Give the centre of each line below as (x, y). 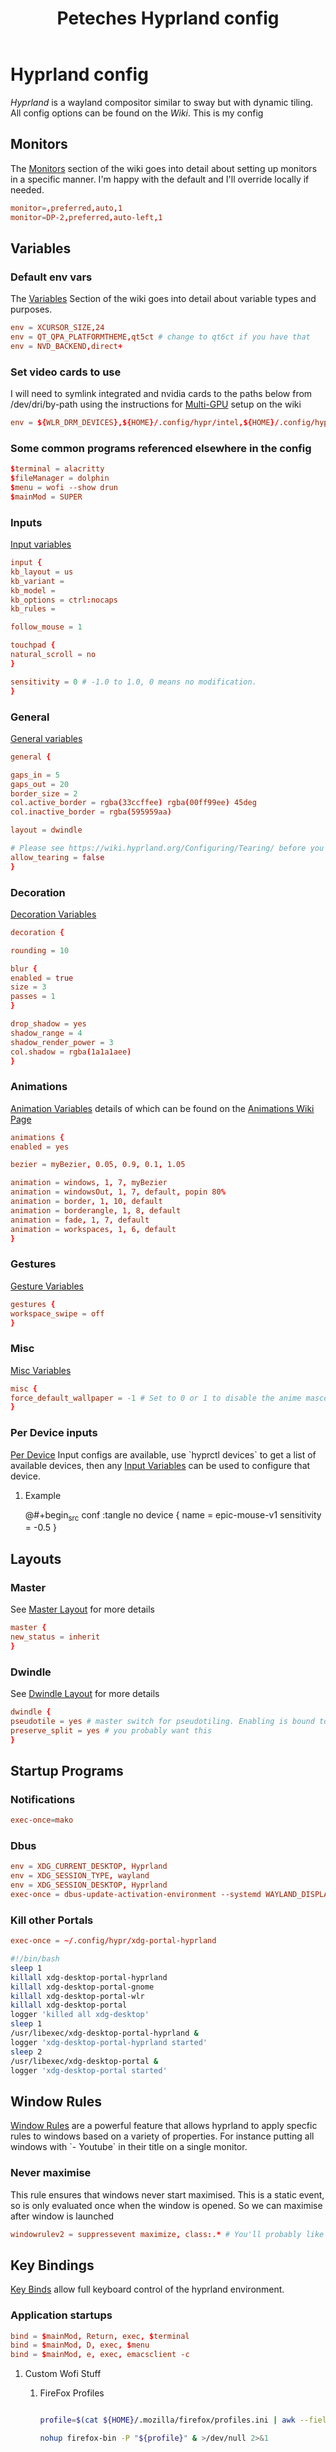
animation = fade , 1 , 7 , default (80, 1220)
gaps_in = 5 (35, 775)
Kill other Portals (52, 1920)
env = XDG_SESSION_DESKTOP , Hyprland (89, 1885)
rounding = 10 (40, 950)
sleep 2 (26, 2052)
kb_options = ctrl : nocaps (64, 600)
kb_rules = (33, 609)
